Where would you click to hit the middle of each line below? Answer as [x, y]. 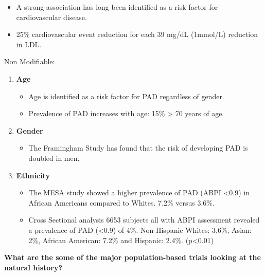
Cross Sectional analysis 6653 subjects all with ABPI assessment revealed [144, 220]
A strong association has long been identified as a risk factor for [117, 7]
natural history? [33, 267]
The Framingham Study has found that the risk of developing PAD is [138, 148]
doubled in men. [54, 158]
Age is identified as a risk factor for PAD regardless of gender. [126, 96]
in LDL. [29, 44]
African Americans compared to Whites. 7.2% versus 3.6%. [121, 202]
